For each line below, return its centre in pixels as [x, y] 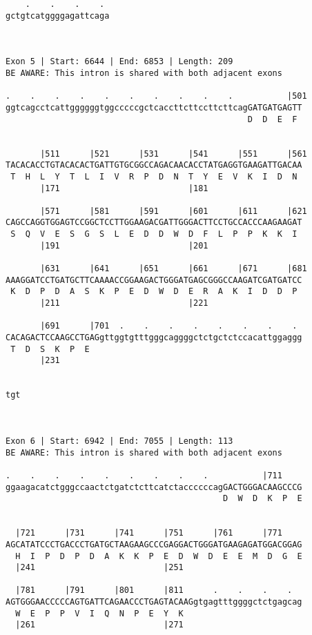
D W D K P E [263, 499]
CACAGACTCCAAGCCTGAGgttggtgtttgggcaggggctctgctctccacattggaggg [154, 338]
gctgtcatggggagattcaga [58, 16]
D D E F [272, 119]
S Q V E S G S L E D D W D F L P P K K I [154, 234]
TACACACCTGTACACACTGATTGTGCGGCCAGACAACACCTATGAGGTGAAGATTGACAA [154, 165]
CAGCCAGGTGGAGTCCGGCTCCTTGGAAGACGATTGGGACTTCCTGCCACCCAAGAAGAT [154, 223]
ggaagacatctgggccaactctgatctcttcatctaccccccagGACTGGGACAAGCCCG [154, 487]
